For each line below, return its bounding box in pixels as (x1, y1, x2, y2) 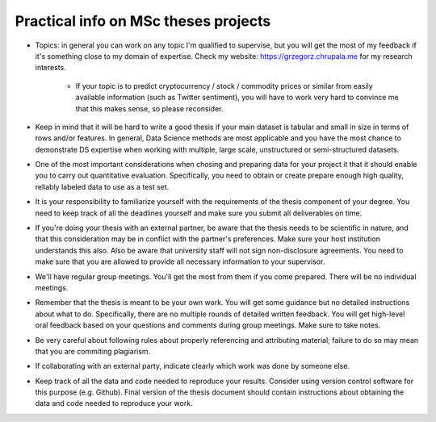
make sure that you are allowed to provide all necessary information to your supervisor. (35, 257, 325, 266)
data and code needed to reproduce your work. (35, 399, 193, 408)
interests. (35, 63, 66, 73)
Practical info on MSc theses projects (15, 12, 271, 30)
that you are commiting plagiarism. (35, 346, 151, 356)
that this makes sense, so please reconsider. (75, 103, 224, 113)
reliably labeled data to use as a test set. (35, 182, 170, 191)
